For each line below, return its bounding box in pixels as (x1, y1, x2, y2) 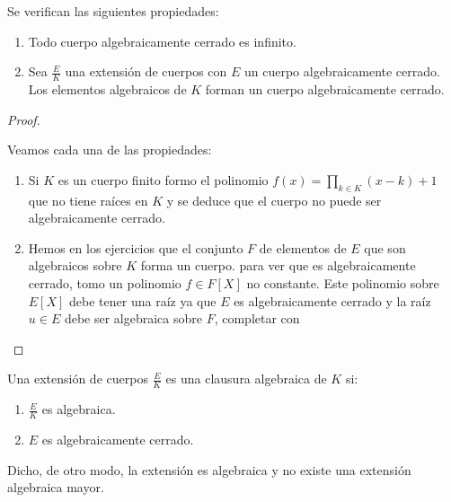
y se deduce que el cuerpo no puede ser (166, 190, 382, 209)
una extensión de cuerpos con (65, 62, 227, 81)
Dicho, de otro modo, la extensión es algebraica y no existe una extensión (7, 460, 411, 479)
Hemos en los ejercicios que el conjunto (28, 238, 243, 257)
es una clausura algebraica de (165, 369, 327, 388)
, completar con (214, 309, 300, 328)
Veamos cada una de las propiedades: (7, 140, 212, 159)
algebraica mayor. (7, 478, 104, 497)
